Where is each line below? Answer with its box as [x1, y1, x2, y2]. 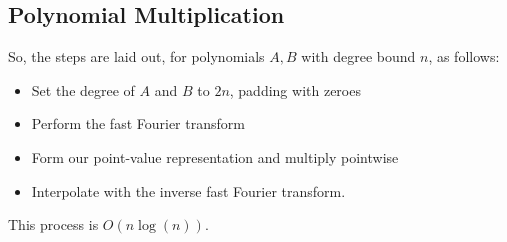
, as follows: [428, 46, 500, 67]
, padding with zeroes [229, 79, 361, 100]
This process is [8, 214, 99, 235]
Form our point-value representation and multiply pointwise [31, 146, 399, 167]
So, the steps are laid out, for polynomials [8, 46, 265, 67]
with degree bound [301, 46, 416, 67]
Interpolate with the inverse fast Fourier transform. [31, 180, 346, 201]
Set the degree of [31, 79, 135, 100]
